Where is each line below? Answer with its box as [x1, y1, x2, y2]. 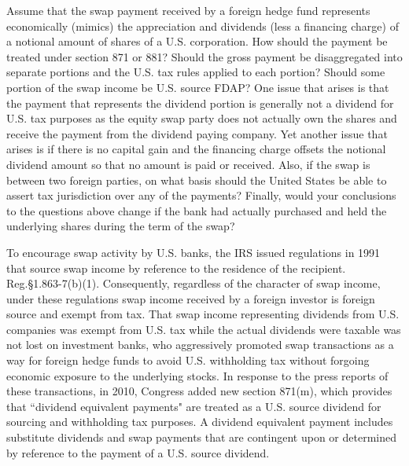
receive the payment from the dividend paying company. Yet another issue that [6, 125, 388, 141]
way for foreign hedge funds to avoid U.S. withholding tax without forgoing [6, 352, 370, 369]
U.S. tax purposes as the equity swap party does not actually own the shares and [6, 110, 397, 127]
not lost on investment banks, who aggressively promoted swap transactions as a [6, 336, 394, 353]
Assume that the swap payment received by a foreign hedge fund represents [6, 2, 370, 18]
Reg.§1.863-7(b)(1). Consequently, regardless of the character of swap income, [6, 275, 381, 292]
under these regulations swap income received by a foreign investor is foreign [6, 290, 375, 306]
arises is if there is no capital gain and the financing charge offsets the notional [6, 141, 386, 157]
